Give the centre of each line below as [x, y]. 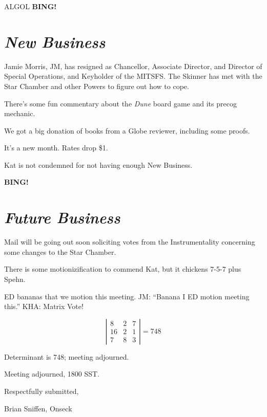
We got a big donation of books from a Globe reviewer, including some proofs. [127, 130]
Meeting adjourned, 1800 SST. [52, 374]
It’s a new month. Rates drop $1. [56, 148]
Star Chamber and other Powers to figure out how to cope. [97, 86]
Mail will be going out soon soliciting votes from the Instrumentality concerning [130, 242]
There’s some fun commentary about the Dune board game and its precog [120, 103]
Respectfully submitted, [42, 391]
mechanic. [20, 113]
